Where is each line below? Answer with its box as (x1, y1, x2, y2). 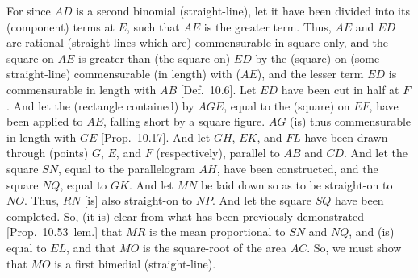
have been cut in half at (281, 81, 399, 98)
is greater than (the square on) (78, 49, 231, 66)
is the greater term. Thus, (203, 18, 332, 35)
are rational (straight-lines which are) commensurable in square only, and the (6, 34, 389, 51)
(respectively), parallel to (156, 144, 280, 161)
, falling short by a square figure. (103, 113, 265, 130)
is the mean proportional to (148, 223, 286, 240)
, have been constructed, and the (216, 160, 378, 176)
